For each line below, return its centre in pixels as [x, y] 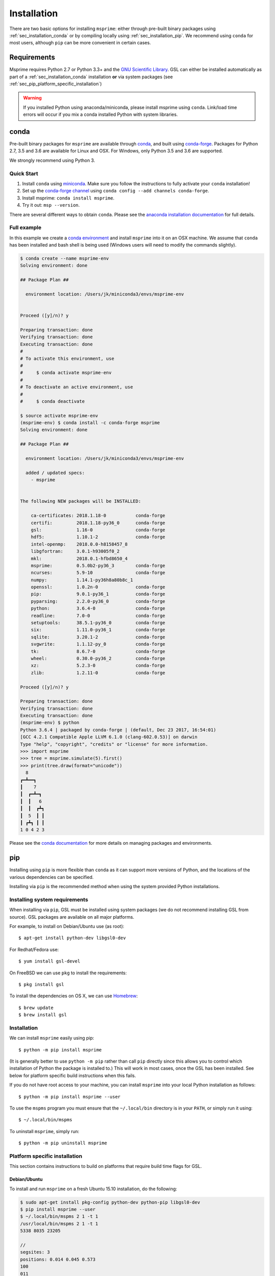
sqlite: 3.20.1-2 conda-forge [98, 637]
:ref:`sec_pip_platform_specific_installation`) [56, 84]
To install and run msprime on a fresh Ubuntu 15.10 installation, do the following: [93, 1189]
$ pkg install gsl [42, 984]
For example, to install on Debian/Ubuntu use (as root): [67, 926]
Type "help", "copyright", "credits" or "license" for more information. [114, 744]
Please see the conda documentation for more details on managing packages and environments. [111, 843]
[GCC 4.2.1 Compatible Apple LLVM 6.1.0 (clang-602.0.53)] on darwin [109, 737]
